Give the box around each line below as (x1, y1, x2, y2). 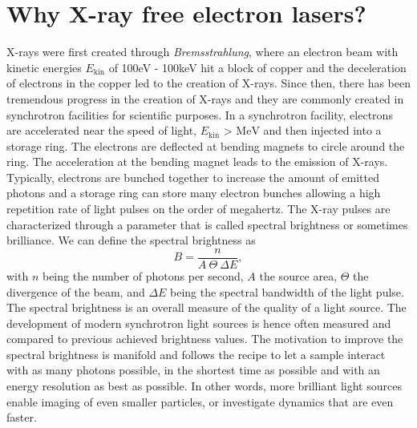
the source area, (259, 267, 338, 284)
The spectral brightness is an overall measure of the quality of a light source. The (6, 299, 407, 316)
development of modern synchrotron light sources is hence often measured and (6, 314, 391, 331)
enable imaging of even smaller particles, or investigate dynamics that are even (6, 393, 394, 410)
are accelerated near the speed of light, (6, 122, 197, 139)
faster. (6, 409, 37, 426)
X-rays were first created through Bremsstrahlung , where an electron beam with (6, 43, 399, 60)
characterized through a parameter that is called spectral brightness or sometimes (6, 216, 408, 232)
